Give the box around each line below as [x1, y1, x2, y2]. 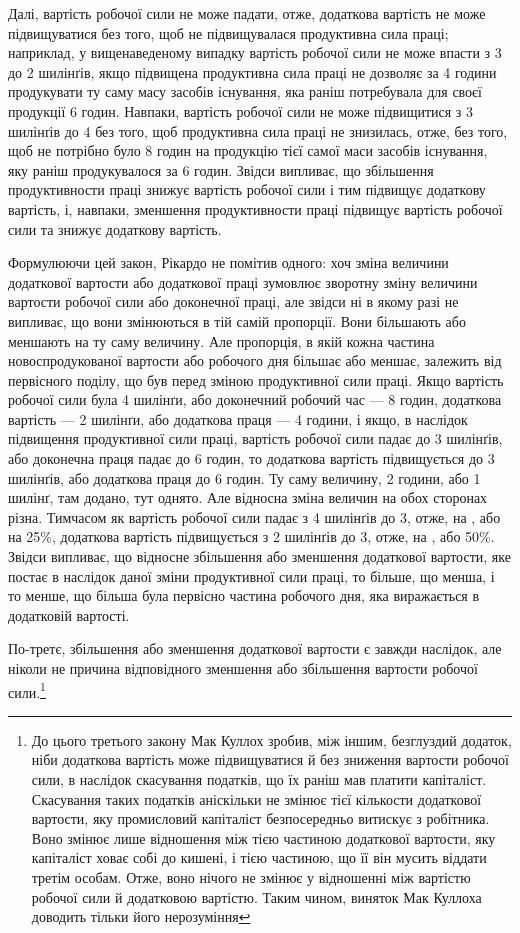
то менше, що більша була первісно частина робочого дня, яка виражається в [8, 585, 480, 606]
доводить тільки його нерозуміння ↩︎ [31, 906, 251, 927]
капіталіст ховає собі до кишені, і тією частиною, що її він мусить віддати [31, 847, 487, 868]
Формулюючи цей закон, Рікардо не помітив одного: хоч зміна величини [8, 252, 449, 273]
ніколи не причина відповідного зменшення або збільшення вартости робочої [8, 658, 478, 678]
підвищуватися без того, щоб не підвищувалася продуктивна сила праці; [8, 22, 449, 43]
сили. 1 [8, 678, 46, 702]
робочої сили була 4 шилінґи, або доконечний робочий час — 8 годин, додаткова [8, 389, 502, 410]
